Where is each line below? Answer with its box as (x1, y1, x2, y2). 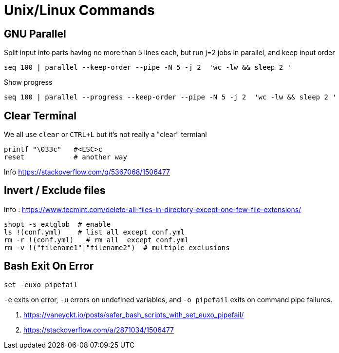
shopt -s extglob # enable (4, 220, 111, 228)
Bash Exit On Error (4, 260, 94, 273)
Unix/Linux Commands (4, 2, 155, 19)
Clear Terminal (4, 109, 77, 122)
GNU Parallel (4, 27, 66, 40)
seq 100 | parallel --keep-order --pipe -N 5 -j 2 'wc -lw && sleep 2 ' (4, 63, 292, 72)
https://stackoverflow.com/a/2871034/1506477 (23, 325, 174, 334)
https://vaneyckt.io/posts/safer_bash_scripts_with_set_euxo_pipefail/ (23, 310, 244, 319)
